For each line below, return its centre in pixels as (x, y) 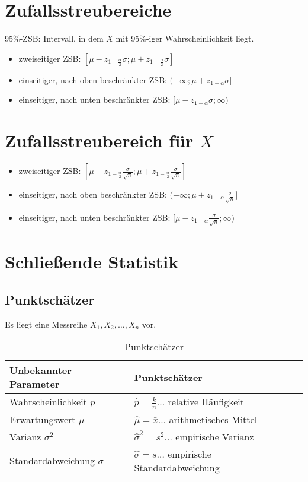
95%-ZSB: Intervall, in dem (54, 38)
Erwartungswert (43, 419)
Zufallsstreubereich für (99, 140)
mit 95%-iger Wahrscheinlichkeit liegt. (185, 38)
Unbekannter (41, 370)
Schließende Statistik (92, 261)
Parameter (35, 384)
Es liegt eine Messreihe (46, 324)
